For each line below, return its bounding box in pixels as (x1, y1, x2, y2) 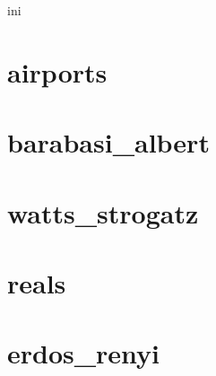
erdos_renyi (7, 335, 160, 372)
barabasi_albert (7, 124, 210, 161)
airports (7, 53, 108, 90)
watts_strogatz (7, 194, 199, 231)
